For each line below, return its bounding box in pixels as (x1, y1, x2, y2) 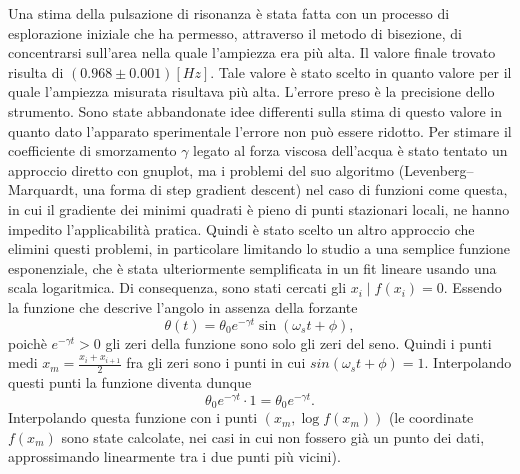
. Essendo (443, 277, 502, 298)
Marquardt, (8, 179, 79, 200)
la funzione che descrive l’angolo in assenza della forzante (8, 296, 358, 317)
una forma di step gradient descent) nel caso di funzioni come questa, (82, 179, 508, 200)
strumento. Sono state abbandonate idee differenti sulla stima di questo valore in (8, 100, 503, 121)
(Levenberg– (398, 159, 474, 180)
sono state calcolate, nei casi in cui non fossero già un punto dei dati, (61, 426, 485, 447)
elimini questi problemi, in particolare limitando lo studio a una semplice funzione (8, 238, 511, 259)
